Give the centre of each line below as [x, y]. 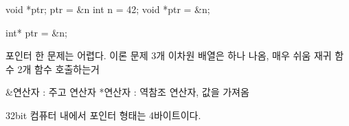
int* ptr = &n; [36, 32]
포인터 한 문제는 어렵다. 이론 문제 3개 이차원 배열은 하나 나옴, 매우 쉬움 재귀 [169, 55]
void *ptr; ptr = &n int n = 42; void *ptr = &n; [108, 9]
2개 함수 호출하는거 [58, 69]
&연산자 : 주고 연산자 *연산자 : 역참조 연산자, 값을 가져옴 [127, 92]
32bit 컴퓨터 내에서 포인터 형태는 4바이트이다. [103, 115]
